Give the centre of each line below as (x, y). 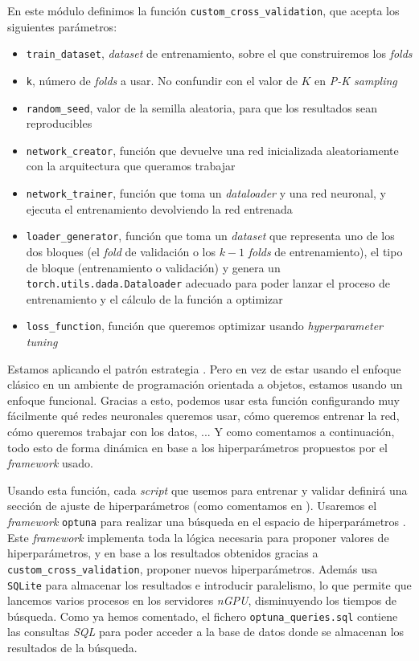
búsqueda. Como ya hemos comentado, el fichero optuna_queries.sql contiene (203, 616)
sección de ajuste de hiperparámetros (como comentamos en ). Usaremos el (192, 506)
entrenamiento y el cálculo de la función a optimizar (154, 298)
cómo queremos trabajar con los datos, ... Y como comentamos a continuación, (201, 432)
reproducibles (59, 123)
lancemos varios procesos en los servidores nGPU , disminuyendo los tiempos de (202, 600)
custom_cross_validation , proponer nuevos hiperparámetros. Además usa (193, 568)
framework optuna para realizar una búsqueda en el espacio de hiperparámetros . (207, 521)
